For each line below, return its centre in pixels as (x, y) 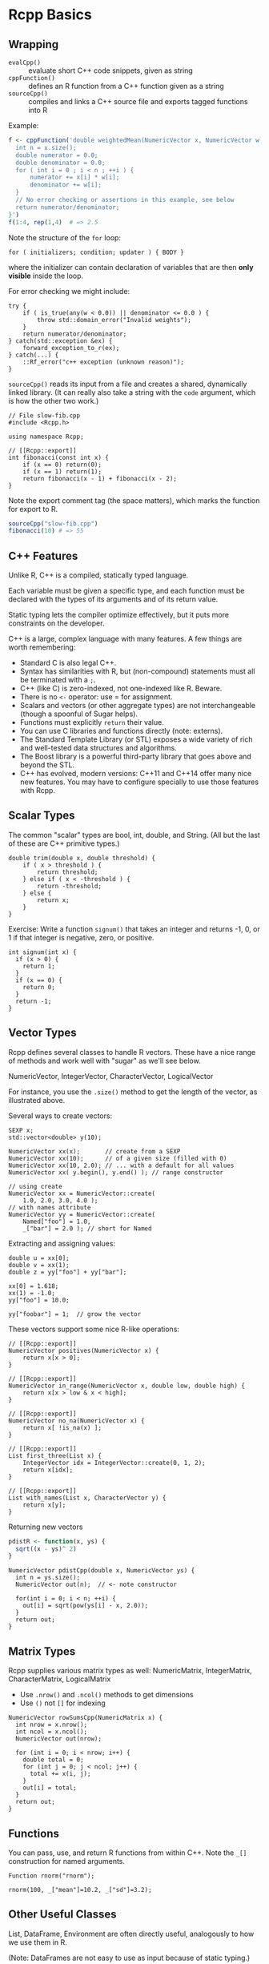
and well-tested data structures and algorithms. (98, 748)
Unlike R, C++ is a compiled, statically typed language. (98, 575)
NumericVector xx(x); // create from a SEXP (94, 1151)
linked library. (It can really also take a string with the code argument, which (132, 392)
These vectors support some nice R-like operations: (94, 1329)
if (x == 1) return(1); (62, 471)
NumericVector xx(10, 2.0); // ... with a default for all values (121, 1165)
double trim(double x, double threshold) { (82, 858)
